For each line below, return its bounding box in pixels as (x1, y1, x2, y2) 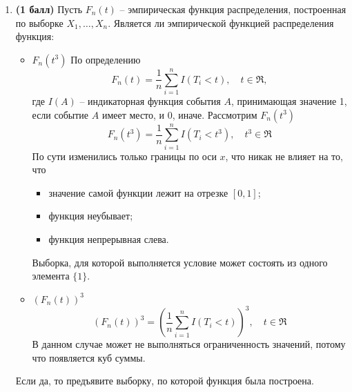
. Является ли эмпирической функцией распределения (108, 15, 334, 30)
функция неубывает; (48, 208, 133, 223)
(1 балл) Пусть (15, 2, 83, 16)
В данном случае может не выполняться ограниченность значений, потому (32, 337, 346, 351)
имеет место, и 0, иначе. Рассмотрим (101, 107, 257, 121)
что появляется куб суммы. (32, 350, 146, 364)
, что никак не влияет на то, (225, 148, 343, 163)
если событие (32, 107, 89, 121)
